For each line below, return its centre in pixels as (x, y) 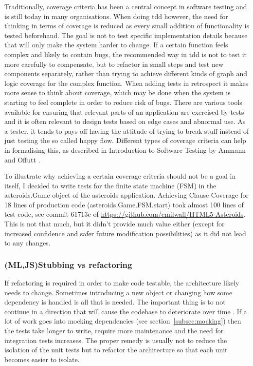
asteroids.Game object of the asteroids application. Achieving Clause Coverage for (126, 195)
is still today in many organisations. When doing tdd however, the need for (116, 16)
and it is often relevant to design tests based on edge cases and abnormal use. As (125, 121)
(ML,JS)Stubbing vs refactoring (68, 264)
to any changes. (27, 243)
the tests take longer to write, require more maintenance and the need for (114, 331)
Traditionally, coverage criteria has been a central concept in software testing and (126, 6)
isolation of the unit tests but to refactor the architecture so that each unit (116, 350)
